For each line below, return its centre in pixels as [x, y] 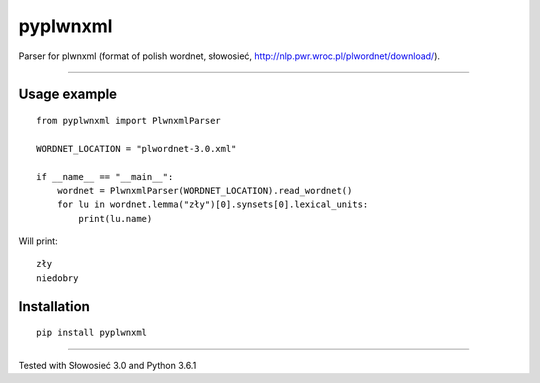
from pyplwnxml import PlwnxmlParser [129, 120]
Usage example [68, 94]
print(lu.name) [115, 218]
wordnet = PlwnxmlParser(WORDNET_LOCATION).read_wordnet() [204, 190]
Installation [54, 306]
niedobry [57, 278]
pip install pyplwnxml [92, 333]
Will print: [38, 241]
